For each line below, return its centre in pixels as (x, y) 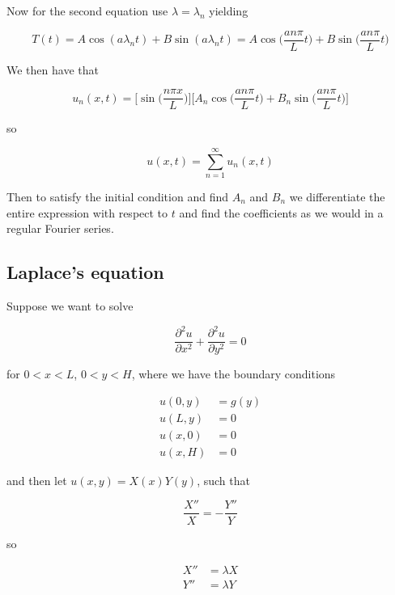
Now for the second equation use (87, 11)
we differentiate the (337, 197)
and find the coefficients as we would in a (281, 212)
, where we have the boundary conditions (234, 374)
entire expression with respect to (87, 212)
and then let (37, 480)
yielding (229, 11)
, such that (223, 480)
